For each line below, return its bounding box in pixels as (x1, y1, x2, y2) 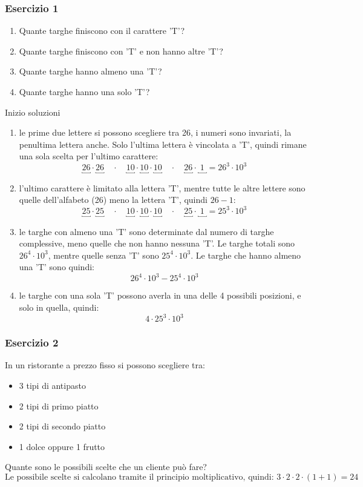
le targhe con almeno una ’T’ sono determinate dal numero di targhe (19, 225, 274, 237)
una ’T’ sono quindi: (19, 260, 94, 273)
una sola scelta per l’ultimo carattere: (19, 150, 159, 162)
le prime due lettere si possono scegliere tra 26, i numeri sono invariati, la (19, 126, 292, 139)
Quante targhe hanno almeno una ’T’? (19, 65, 162, 78)
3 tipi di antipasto (19, 379, 86, 391)
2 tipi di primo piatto (19, 399, 99, 412)
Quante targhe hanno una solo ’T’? (19, 85, 150, 98)
